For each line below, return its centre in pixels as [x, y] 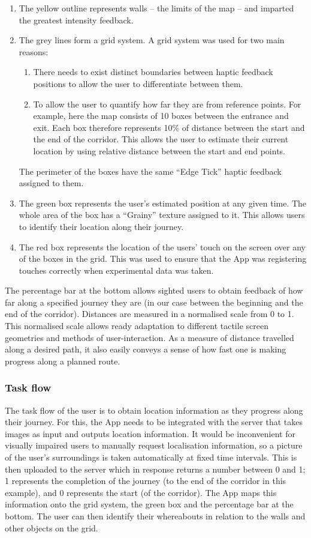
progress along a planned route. [63, 361]
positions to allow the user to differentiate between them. [138, 83]
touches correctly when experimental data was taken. [116, 270]
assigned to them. [51, 183]
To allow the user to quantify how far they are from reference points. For [167, 104]
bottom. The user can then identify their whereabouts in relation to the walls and [155, 516]
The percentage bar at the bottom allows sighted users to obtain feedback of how [154, 290]
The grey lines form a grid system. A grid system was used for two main [152, 40]
